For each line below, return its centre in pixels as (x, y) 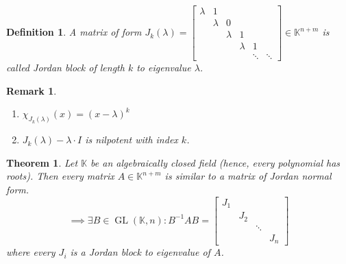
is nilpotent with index (132, 140)
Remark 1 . (32, 90)
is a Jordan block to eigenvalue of (140, 252)
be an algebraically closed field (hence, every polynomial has (215, 162)
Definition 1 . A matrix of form (74, 32)
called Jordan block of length (65, 68)
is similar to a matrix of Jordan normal (248, 176)
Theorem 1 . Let (42, 162)
